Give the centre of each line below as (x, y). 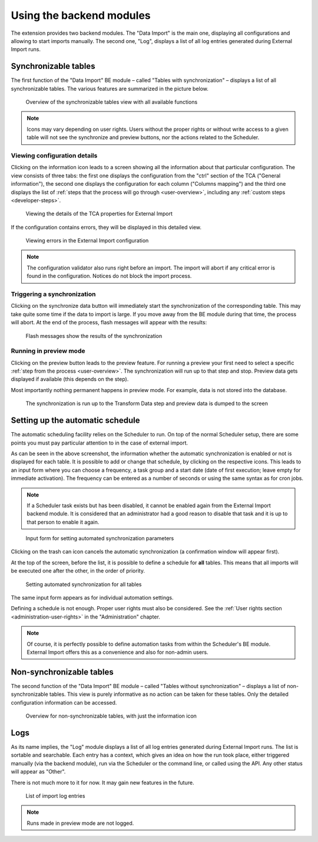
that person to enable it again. (63, 522)
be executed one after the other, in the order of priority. (78, 571)
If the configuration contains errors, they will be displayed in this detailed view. (106, 227)
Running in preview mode (48, 351)
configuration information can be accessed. (64, 702)
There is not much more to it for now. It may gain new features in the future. (102, 782)
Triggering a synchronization (53, 294)
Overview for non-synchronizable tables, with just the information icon (111, 716)
